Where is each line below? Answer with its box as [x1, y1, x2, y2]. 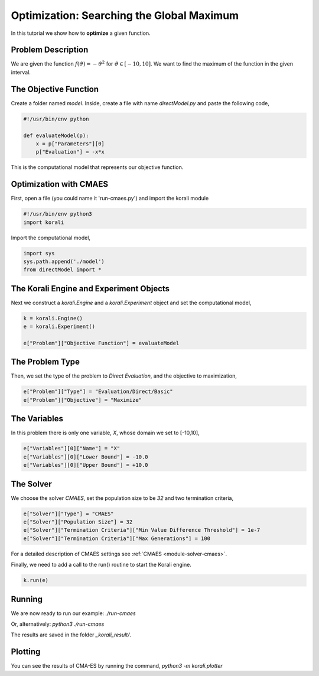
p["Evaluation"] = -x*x [35, 148, 105, 155]
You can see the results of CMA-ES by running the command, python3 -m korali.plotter [11, 662, 223, 669]
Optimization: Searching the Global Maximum [11, 9, 239, 22]
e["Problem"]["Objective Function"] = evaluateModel [23, 340, 180, 346]
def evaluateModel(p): [23, 132, 89, 139]
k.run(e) [23, 577, 49, 584]
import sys [23, 250, 55, 256]
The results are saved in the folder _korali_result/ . [11, 631, 132, 638]
